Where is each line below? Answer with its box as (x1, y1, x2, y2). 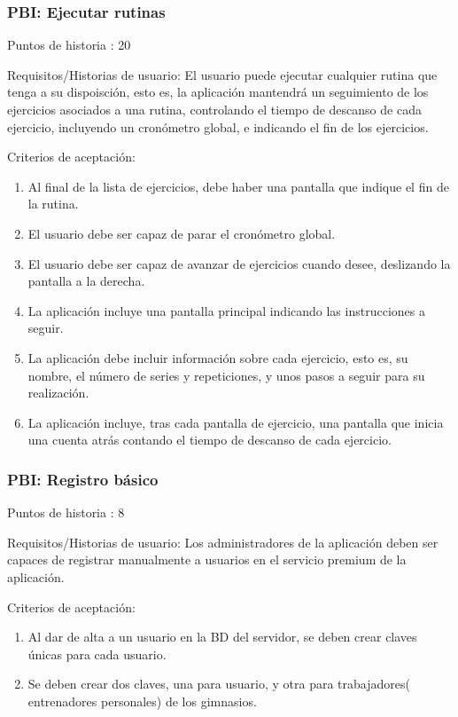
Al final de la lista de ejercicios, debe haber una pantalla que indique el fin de (27, 177, 449, 195)
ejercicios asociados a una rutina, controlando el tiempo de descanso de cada (7, 100, 422, 118)
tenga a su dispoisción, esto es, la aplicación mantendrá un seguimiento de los (7, 83, 429, 101)
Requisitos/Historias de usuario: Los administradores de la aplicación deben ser (7, 532, 439, 551)
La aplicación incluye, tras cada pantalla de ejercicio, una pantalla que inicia (27, 413, 444, 431)
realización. (27, 383, 89, 402)
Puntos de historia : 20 (7, 35, 131, 54)
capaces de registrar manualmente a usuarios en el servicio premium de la (7, 550, 407, 569)
